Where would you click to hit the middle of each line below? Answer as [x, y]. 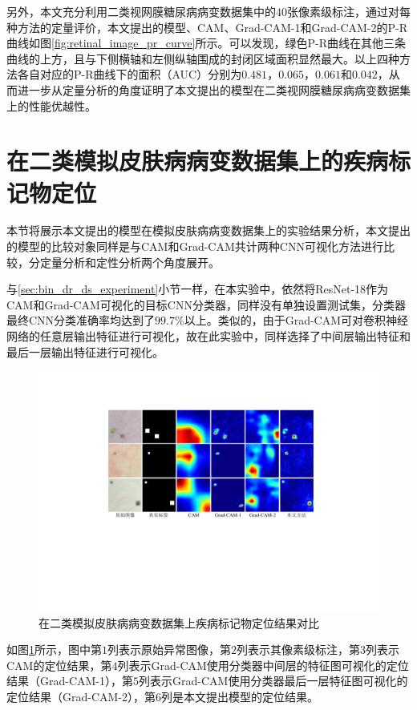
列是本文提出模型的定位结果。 [240, 696]
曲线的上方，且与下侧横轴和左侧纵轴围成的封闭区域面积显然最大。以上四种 [203, 58]
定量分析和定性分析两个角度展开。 [130, 262]
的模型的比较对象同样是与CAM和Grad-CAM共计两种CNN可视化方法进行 [195, 246]
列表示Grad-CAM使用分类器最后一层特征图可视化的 [273, 681]
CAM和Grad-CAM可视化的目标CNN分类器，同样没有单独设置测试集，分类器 [206, 304]
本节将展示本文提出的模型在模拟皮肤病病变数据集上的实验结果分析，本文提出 [208, 230]
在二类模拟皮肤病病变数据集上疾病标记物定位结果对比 [179, 622]
